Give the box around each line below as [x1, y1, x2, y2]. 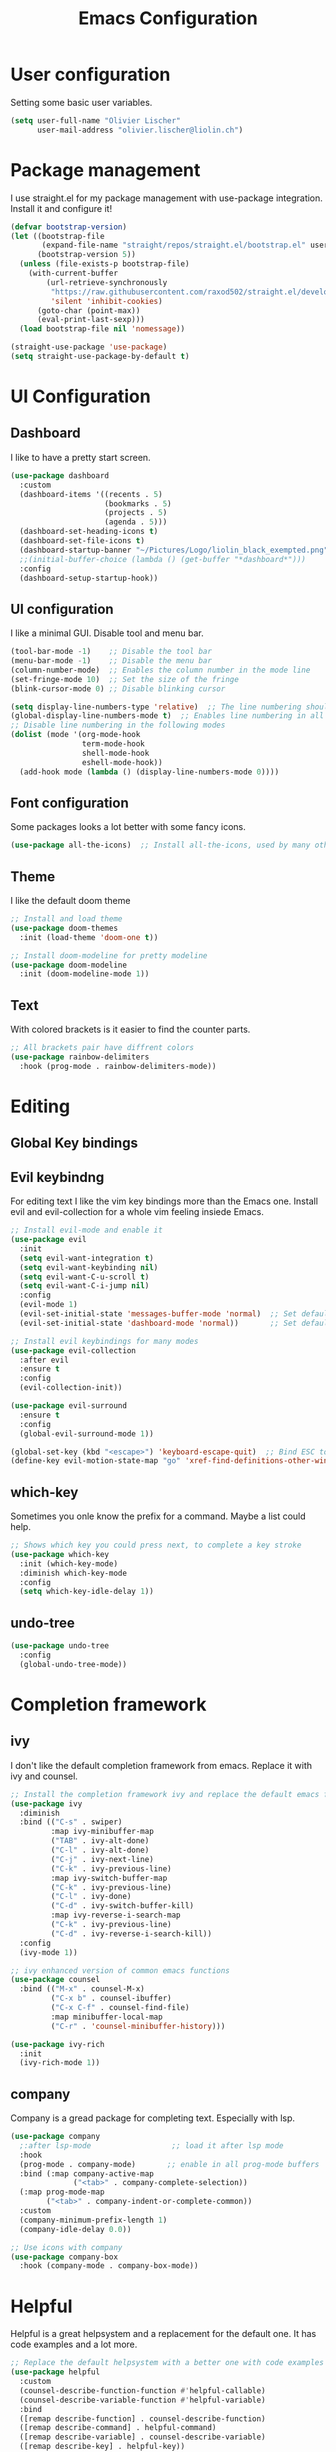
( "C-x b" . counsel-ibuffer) [50, 1993, 172, 2004]
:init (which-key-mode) [19, 1558, 118, 1569]
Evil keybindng [10, 1168, 105, 1186]
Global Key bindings [10, 1135, 138, 1152]
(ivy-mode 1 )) [19, 1947, 78, 1957]
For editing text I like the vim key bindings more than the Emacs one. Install [10, 1195, 318, 1207]
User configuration [10, 63, 171, 86]
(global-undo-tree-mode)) [19, 1659, 128, 1669]
